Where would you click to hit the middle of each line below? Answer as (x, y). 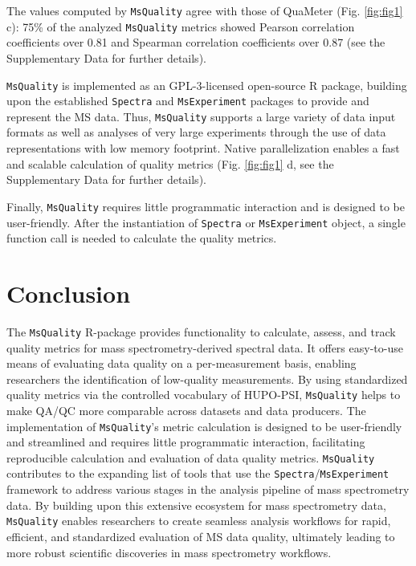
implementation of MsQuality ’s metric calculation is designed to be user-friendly (204, 426)
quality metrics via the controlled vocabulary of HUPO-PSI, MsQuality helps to (204, 395)
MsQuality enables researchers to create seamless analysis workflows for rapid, (199, 521)
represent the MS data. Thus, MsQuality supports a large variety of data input (201, 116)
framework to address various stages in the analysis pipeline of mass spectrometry (208, 489)
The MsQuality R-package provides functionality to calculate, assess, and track (201, 331)
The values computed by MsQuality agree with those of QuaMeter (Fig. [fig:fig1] (205, 10)
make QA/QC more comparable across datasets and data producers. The (186, 410)
